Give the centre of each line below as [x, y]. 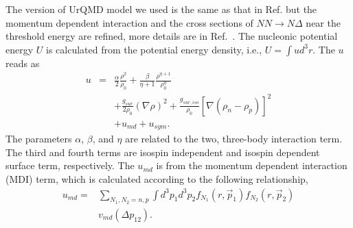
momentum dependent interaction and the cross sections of [129, 22]
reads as [23, 63]
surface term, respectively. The [70, 165]
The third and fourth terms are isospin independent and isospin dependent [163, 152]
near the [323, 22]
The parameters [39, 139]
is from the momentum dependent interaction [252, 165]
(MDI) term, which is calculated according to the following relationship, [157, 178]
